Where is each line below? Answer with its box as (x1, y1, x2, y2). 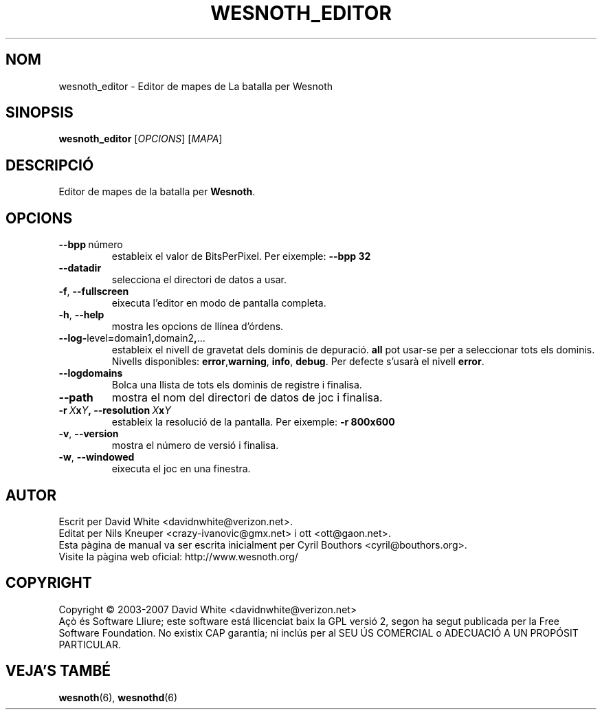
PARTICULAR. (58, 638, 122, 650)
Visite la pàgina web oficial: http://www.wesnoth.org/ (58, 550, 298, 562)
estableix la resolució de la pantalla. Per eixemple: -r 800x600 (111, 416, 395, 428)
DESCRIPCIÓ (5, 156, 94, 174)
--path (58, 390, 93, 405)
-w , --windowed (58, 451, 135, 463)
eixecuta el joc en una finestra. (111, 463, 251, 475)
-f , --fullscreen (58, 285, 129, 298)
